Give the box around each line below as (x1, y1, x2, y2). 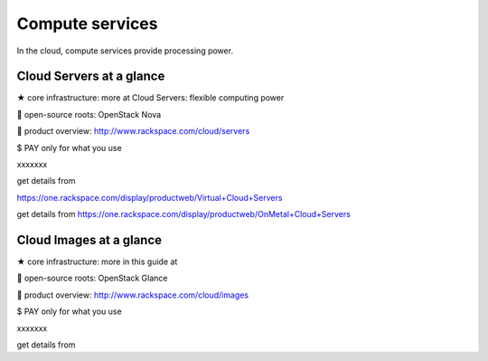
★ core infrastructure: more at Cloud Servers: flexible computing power (16, 92, 285, 103)
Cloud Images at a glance (16, 233, 163, 248)
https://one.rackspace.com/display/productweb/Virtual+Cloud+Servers (16, 192, 283, 203)
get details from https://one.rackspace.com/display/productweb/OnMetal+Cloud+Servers (16, 209, 352, 220)
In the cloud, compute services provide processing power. (16, 45, 234, 56)
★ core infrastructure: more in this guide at (16, 256, 178, 267)
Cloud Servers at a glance (16, 69, 165, 84)
